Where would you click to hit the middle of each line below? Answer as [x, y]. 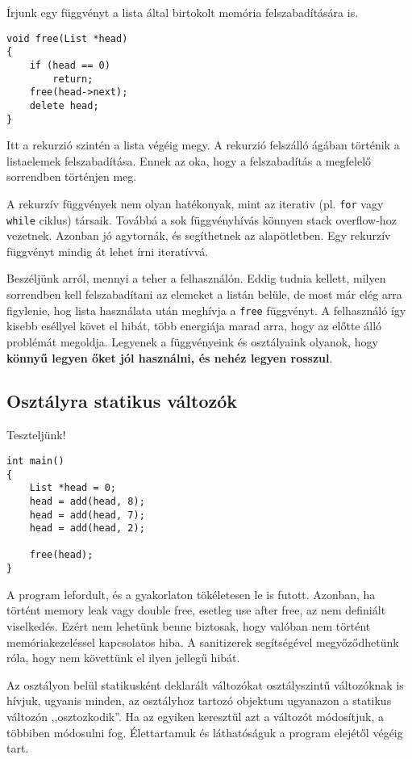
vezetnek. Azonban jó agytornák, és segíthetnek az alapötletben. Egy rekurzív [199, 235]
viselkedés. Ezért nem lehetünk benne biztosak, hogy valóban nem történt [189, 625]
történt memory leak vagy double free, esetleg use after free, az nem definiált [196, 610]
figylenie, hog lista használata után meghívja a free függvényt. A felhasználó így [206, 310]
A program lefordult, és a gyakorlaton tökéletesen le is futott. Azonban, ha [191, 594]
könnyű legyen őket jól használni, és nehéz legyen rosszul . [170, 357]
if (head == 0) [70, 65]
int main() [35, 461]
